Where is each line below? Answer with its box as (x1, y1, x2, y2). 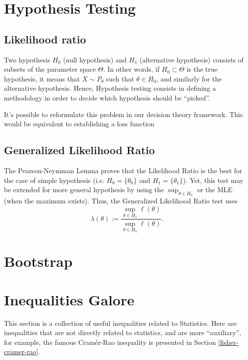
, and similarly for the (156, 73, 222, 83)
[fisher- (218, 337, 239, 347)
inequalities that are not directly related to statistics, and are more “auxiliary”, (4, 327, 241, 338)
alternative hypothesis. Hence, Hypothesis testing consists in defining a (4, 83, 216, 93)
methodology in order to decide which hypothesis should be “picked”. (4, 92, 210, 102)
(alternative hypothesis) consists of (140, 54, 244, 64)
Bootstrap (4, 251, 73, 271)
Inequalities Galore (4, 289, 134, 309)
